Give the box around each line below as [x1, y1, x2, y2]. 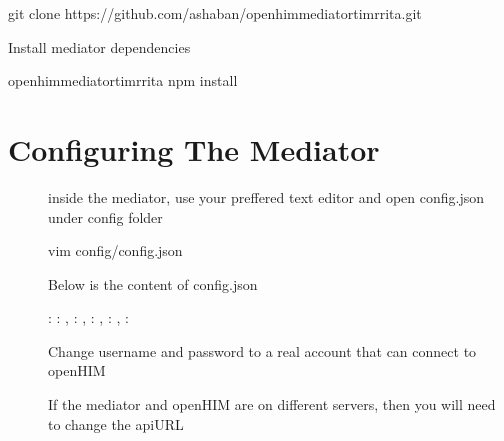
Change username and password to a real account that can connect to [48, 340, 477, 361]
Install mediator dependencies [8, 36, 191, 57]
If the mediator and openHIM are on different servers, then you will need [48, 394, 496, 415]
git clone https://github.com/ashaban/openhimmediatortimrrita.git [8, 3, 422, 23]
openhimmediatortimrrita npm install [8, 70, 238, 91]
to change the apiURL [48, 413, 184, 434]
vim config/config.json [48, 240, 183, 261]
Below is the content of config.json [48, 273, 258, 294]
